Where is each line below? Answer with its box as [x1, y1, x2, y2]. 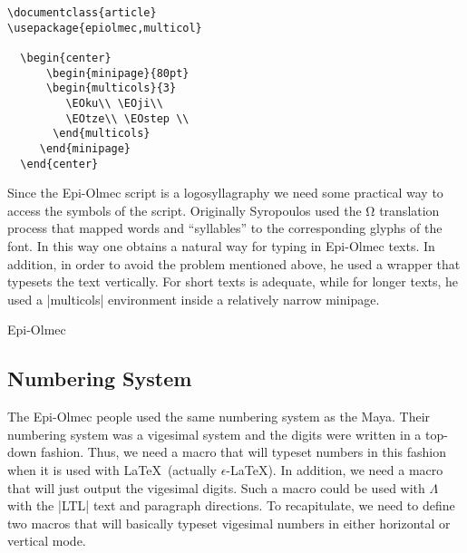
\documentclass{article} [7, 6, 157, 19]
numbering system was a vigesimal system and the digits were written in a [7, 424, 422, 443]
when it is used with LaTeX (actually [7, 460, 217, 479]
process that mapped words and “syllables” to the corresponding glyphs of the [7, 218, 443, 238]
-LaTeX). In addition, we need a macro [226, 460, 443, 479]
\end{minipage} [39, 141, 131, 155]
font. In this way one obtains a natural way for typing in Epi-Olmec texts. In [7, 237, 435, 255]
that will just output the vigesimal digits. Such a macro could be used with [7, 478, 425, 497]
